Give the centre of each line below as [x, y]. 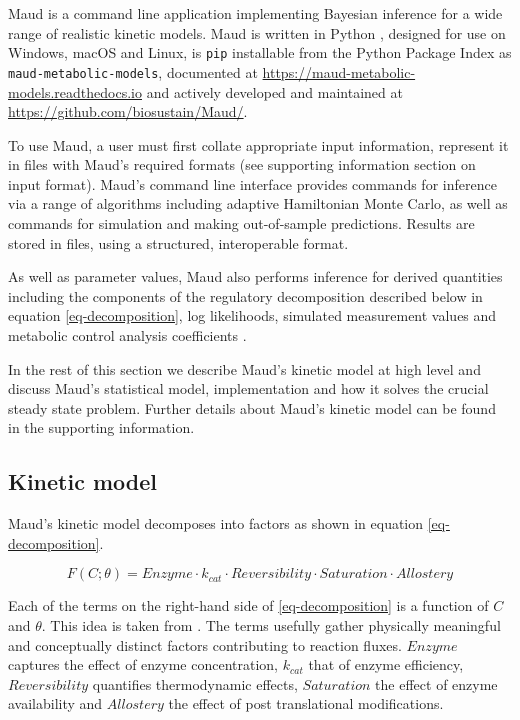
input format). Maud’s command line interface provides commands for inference [252, 183]
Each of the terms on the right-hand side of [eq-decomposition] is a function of [248, 605]
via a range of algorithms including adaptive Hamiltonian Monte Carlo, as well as [258, 203]
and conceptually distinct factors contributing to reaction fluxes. [205, 644]
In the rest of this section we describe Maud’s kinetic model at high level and [244, 368]
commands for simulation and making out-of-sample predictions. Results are [241, 223]
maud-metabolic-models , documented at [133, 71]
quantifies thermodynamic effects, [195, 683]
